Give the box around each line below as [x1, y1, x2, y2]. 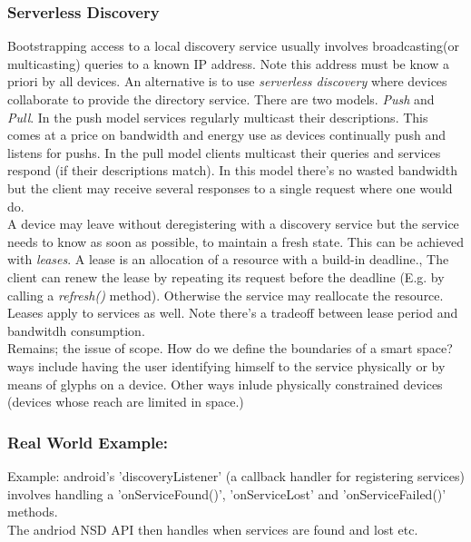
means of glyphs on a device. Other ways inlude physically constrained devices [7, 374, 443, 393]
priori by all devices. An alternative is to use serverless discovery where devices [7, 72, 447, 91]
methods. [7, 502, 58, 521]
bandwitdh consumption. [7, 320, 145, 340]
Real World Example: [7, 430, 168, 453]
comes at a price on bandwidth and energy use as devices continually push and [7, 125, 446, 144]
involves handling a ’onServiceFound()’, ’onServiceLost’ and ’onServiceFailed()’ [7, 484, 446, 503]
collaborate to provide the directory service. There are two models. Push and [7, 90, 435, 108]
